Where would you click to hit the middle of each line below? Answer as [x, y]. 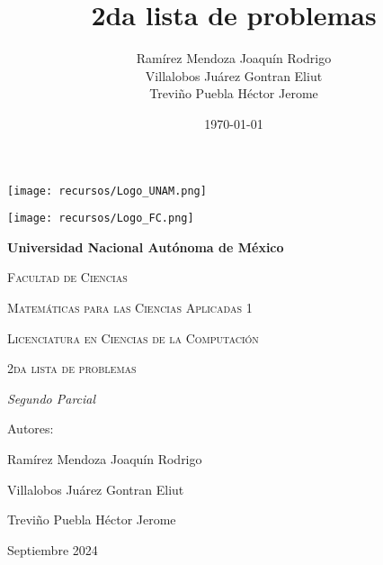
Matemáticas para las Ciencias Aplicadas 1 [130, 307]
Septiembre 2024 [53, 549]
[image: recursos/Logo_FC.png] [101, 219]
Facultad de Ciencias [67, 277]
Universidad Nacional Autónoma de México [146, 246]
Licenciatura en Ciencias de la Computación [133, 337]
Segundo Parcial [52, 398]
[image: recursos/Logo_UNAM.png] [107, 191]
